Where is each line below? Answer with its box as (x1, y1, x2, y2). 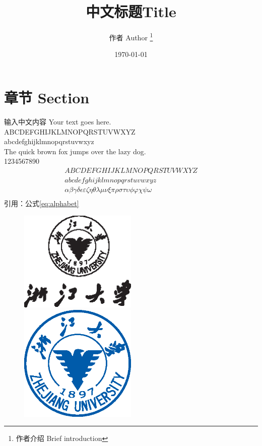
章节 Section (4, 87, 90, 107)
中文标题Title (86, 1, 176, 22)
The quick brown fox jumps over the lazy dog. (4, 146, 146, 156)
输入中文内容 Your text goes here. (4, 116, 111, 126)
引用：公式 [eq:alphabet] (4, 198, 79, 208)
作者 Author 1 (109, 31, 153, 42)
